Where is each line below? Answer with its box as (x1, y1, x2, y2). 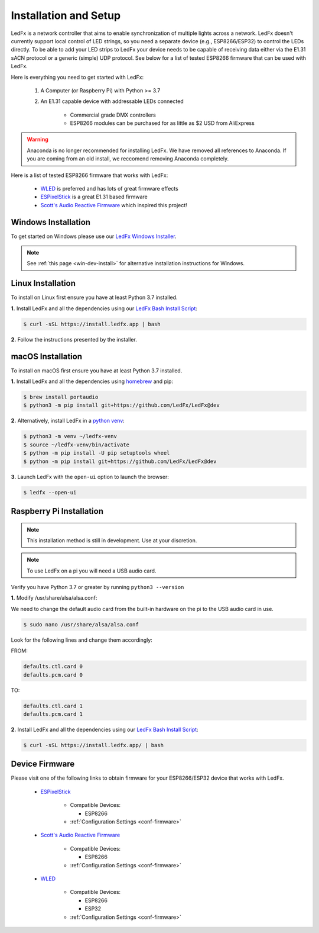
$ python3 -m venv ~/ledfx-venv (23, 433, 118, 440)
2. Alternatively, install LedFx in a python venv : (11, 417, 125, 424)
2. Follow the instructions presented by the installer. (11, 336, 137, 343)
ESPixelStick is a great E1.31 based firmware (40, 193, 148, 201)
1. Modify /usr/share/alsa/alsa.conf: (11, 594, 97, 601)
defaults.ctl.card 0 (23, 663, 83, 670)
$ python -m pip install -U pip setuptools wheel (23, 450, 170, 456)
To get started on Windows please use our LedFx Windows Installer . (11, 233, 177, 240)
